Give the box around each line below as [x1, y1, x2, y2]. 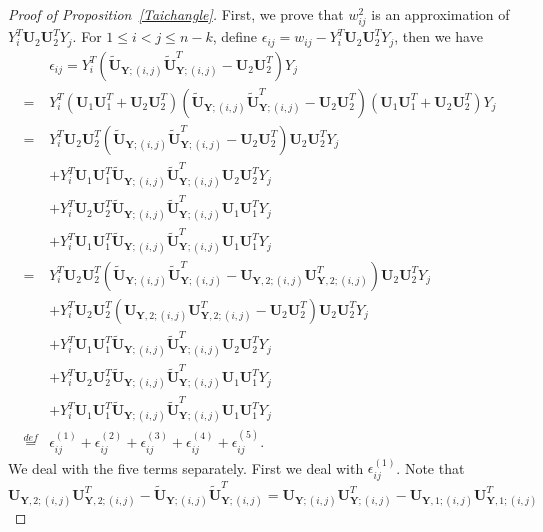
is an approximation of [371, 4, 510, 24]
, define [212, 26, 258, 47]
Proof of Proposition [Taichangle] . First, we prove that [8, 4, 344, 24]
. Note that [396, 457, 465, 478]
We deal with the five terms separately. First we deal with [8, 457, 364, 478]
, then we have [394, 26, 483, 47]
